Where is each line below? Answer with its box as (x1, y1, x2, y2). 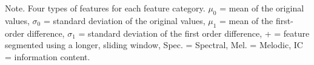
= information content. (5, 50, 90, 63)
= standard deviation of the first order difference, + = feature (78, 26, 310, 39)
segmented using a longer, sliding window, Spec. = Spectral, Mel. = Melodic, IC (5, 39, 303, 51)
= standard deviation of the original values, (43, 14, 205, 26)
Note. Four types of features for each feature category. (5, 2, 205, 14)
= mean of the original (219, 2, 304, 14)
